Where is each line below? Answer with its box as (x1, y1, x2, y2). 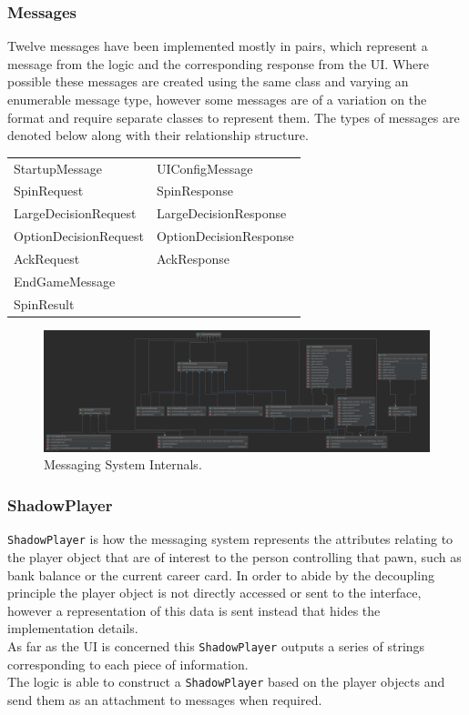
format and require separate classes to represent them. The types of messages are (7, 107, 460, 126)
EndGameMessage (14, 271, 116, 290)
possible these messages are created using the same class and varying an (7, 72, 409, 91)
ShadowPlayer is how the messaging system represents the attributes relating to (7, 529, 454, 549)
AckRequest (14, 248, 80, 267)
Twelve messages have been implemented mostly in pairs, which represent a (7, 36, 428, 55)
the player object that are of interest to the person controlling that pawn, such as (7, 547, 462, 566)
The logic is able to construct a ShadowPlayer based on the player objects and (7, 672, 445, 691)
